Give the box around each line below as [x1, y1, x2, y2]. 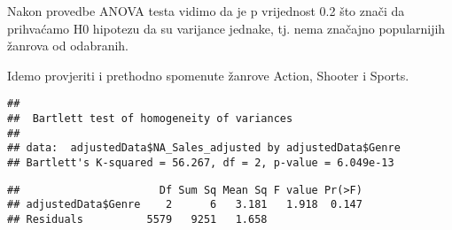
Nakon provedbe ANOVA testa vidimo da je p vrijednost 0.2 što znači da [7, 2, 405, 19]
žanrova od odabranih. [7, 36, 129, 55]
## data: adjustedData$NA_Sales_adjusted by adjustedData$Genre [7, 142, 401, 155]
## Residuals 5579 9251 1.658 [7, 212, 268, 226]
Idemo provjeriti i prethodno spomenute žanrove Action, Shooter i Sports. [7, 65, 409, 84]
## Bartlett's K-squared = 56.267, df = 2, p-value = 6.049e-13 [7, 157, 394, 169]
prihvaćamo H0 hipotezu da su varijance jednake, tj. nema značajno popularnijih [7, 19, 446, 37]
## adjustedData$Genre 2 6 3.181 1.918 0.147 [7, 198, 362, 211]
